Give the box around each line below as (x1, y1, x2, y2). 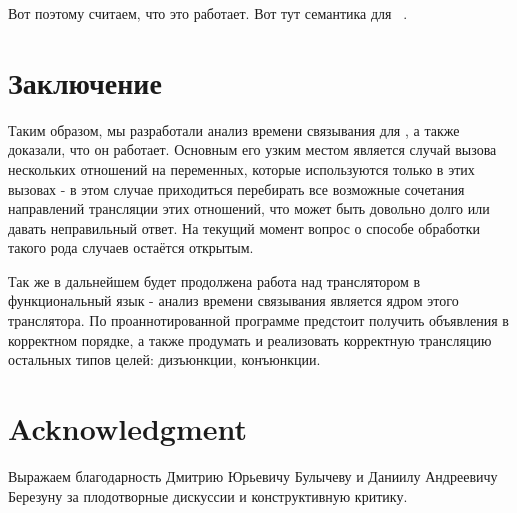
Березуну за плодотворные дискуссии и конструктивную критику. (8, 485, 408, 506)
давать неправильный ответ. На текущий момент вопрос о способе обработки (8, 217, 481, 238)
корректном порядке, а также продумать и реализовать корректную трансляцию (8, 329, 492, 350)
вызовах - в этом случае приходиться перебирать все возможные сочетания (8, 178, 465, 199)
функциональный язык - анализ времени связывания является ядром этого (8, 290, 459, 311)
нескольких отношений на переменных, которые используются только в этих (8, 158, 475, 179)
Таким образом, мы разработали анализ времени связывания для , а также (8, 119, 460, 140)
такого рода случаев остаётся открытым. (8, 237, 254, 258)
